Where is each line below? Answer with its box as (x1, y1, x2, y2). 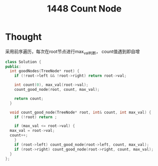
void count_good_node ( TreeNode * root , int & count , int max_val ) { (10, 110, 151, 115)
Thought (5, 31, 42, 43)
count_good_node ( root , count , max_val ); (14, 87, 100, 92)
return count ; (14, 96, 44, 101)
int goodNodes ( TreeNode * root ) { (10, 69, 80, 74)
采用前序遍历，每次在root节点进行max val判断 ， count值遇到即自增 (5, 48, 140, 56)
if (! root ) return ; (14, 114, 57, 119)
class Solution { (5, 59, 42, 64)
